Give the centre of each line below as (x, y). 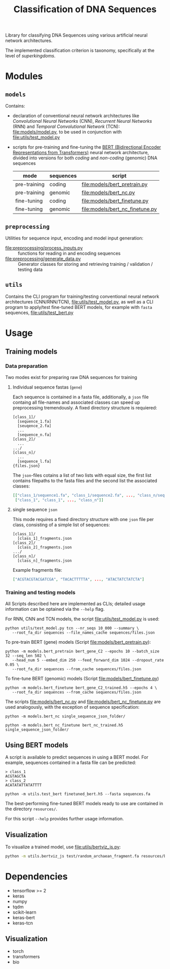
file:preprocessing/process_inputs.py (44, 248)
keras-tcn (23, 923)
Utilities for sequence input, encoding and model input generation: (74, 238)
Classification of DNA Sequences (85, 9)
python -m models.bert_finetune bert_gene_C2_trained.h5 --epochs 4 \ (81, 688)
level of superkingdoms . (30, 56)
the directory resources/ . (31, 809)
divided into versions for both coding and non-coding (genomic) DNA (85, 158)
